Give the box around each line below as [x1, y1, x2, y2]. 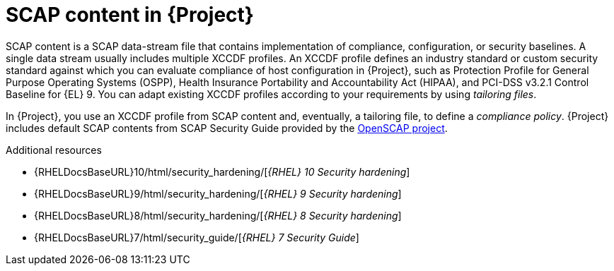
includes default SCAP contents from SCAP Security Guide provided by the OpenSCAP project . [6, 121, 448, 134]
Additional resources [6, 143, 102, 156]
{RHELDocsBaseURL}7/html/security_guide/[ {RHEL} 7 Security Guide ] [34, 231, 359, 243]
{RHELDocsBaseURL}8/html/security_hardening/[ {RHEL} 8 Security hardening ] [34, 209, 402, 222]
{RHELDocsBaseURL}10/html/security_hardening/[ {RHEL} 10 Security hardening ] [34, 165, 410, 178]
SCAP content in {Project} [6, 3, 254, 27]
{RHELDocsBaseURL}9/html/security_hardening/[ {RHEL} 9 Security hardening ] [34, 187, 402, 200]
